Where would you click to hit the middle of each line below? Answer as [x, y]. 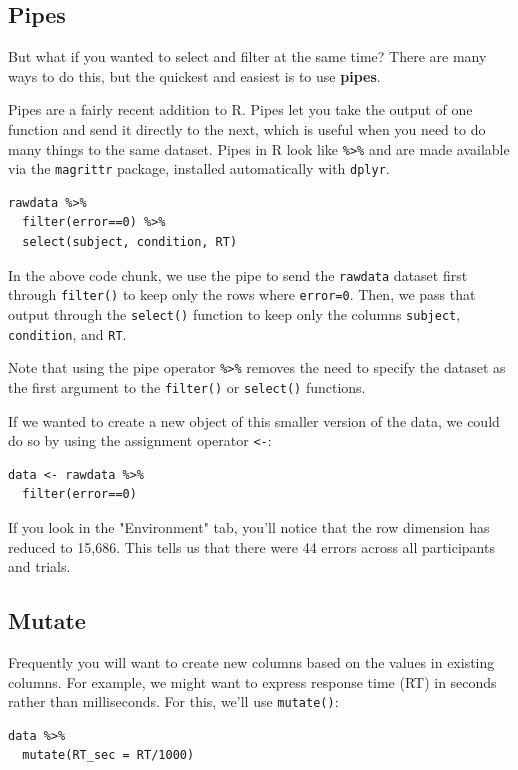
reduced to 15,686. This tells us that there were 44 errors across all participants [251, 546]
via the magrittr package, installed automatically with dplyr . [199, 168]
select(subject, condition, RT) [130, 242]
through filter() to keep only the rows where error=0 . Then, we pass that [242, 294]
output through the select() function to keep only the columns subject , [234, 313]
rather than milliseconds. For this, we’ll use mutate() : [173, 701]
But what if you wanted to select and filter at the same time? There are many [247, 56]
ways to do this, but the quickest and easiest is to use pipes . [194, 75]
